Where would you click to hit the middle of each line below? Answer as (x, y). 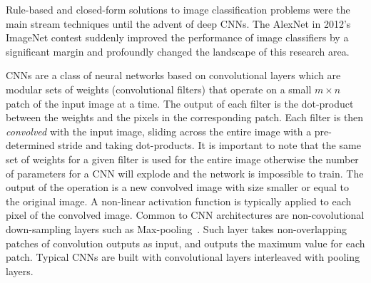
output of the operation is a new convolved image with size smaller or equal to (177, 187)
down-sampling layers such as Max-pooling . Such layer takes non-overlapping (177, 228)
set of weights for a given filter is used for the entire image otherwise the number (182, 159)
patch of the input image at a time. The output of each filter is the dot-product (180, 103)
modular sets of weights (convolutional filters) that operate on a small (159, 89)
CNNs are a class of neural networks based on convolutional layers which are (173, 75)
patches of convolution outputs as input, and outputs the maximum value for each (185, 243)
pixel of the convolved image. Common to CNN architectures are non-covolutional (185, 215)
